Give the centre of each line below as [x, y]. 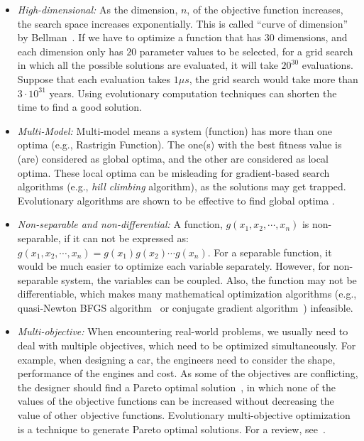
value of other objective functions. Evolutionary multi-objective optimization [184, 415]
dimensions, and [313, 37]
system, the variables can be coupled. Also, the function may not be [209, 279]
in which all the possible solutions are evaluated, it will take [148, 65]
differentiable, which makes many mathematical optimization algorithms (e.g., [187, 294]
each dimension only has [70, 51]
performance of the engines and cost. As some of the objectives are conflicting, [188, 373]
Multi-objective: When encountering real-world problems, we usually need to [183, 331]
